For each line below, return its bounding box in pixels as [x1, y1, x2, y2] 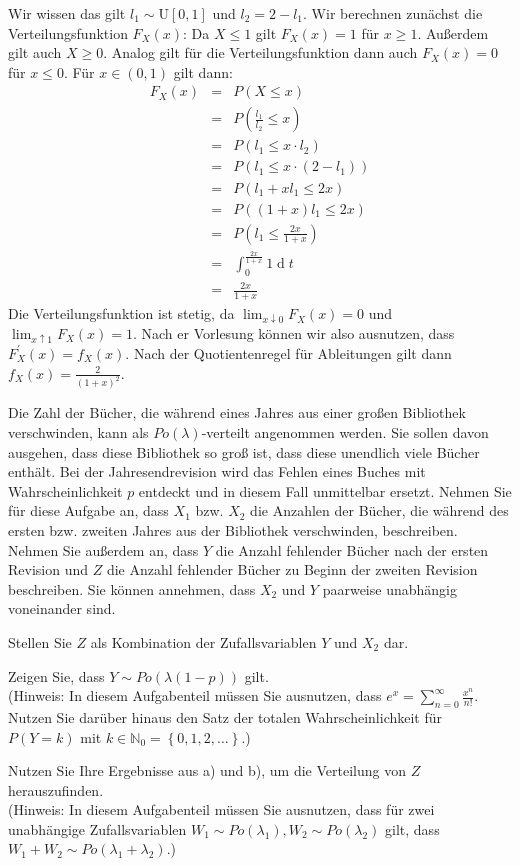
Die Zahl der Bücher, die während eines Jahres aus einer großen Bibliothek [8, 402, 466, 423]
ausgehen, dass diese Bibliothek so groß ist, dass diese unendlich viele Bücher [8, 441, 480, 462]
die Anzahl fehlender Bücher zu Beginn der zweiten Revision [106, 559, 478, 580]
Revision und [8, 559, 89, 580]
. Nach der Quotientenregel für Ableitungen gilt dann [125, 342, 452, 363]
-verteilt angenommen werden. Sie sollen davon [201, 422, 489, 442]
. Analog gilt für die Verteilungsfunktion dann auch [103, 42, 418, 63]
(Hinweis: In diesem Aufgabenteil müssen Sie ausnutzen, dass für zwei [8, 799, 435, 820]
